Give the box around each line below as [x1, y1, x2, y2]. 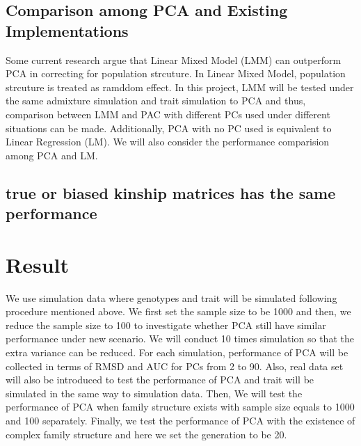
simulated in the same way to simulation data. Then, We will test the [6, 385, 303, 400]
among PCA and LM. [6, 148, 98, 162]
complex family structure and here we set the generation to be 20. [6, 427, 287, 441]
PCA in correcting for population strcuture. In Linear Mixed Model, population [6, 66, 346, 81]
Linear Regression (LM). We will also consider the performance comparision [6, 134, 330, 149]
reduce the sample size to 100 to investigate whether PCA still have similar [6, 317, 326, 332]
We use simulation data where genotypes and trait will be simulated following [6, 290, 337, 305]
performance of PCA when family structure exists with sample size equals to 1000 [6, 399, 355, 414]
